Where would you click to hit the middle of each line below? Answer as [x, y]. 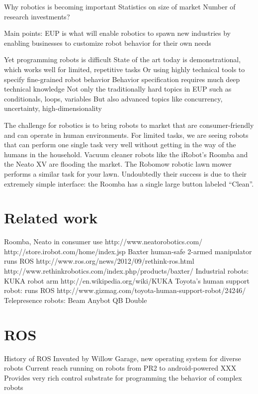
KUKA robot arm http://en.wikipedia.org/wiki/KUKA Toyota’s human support [127, 280]
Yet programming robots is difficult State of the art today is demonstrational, [123, 59]
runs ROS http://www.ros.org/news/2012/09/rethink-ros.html [99, 261]
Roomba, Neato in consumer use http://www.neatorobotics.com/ [103, 242]
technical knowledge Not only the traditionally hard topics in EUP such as [118, 89]
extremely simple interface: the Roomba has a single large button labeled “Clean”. [129, 183]
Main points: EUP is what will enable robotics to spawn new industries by [117, 33]
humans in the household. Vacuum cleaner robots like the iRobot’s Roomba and [126, 154]
